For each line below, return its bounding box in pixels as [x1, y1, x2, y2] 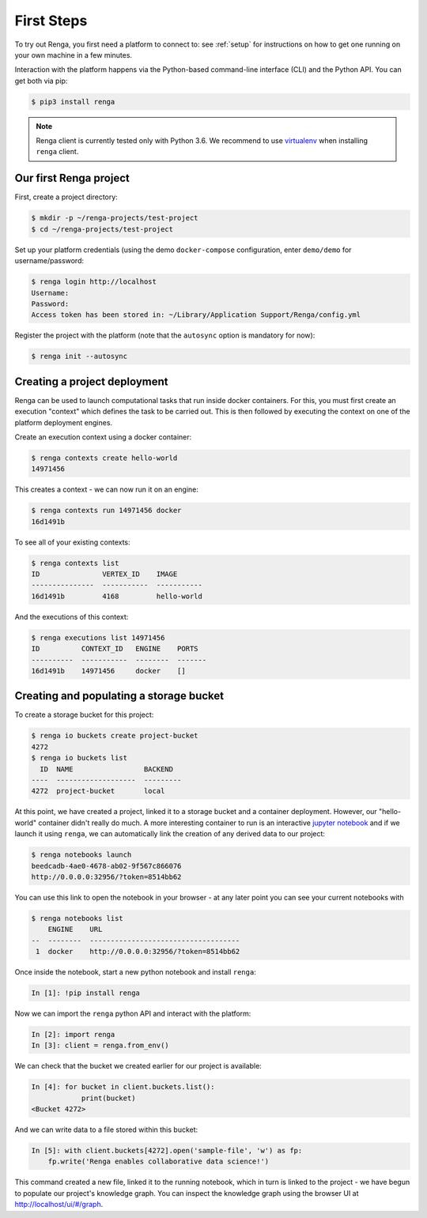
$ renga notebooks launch [31, 850, 132, 859]
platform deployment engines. [14, 417, 113, 427]
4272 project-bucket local [31, 786, 165, 796]
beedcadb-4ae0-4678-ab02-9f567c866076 [31, 862, 182, 870]
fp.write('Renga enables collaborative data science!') [47, 1157, 270, 1166]
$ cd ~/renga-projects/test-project [31, 224, 174, 233]
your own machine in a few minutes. [14, 50, 133, 59]
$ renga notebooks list [31, 914, 124, 922]
